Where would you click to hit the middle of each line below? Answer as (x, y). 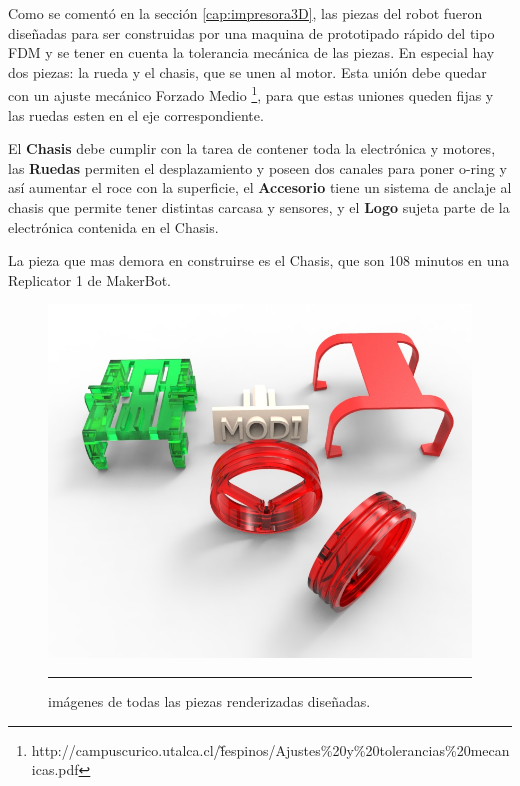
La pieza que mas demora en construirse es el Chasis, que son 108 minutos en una (259, 260)
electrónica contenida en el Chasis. (113, 226)
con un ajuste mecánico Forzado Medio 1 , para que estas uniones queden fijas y (251, 94)
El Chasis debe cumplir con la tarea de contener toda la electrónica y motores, (252, 148)
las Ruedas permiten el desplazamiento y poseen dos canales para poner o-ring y (257, 167)
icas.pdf (55, 769)
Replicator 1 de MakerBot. (90, 279)
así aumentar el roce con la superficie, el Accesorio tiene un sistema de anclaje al (260, 187)
